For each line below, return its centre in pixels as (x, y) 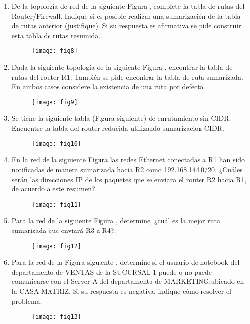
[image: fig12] (56, 246)
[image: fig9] (54, 102)
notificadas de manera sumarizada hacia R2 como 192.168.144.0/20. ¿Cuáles (127, 169)
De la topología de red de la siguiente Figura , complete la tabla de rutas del (128, 6)
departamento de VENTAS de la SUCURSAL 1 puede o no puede (112, 271)
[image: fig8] (54, 51)
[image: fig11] (56, 205)
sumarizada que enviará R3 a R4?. (64, 230)
